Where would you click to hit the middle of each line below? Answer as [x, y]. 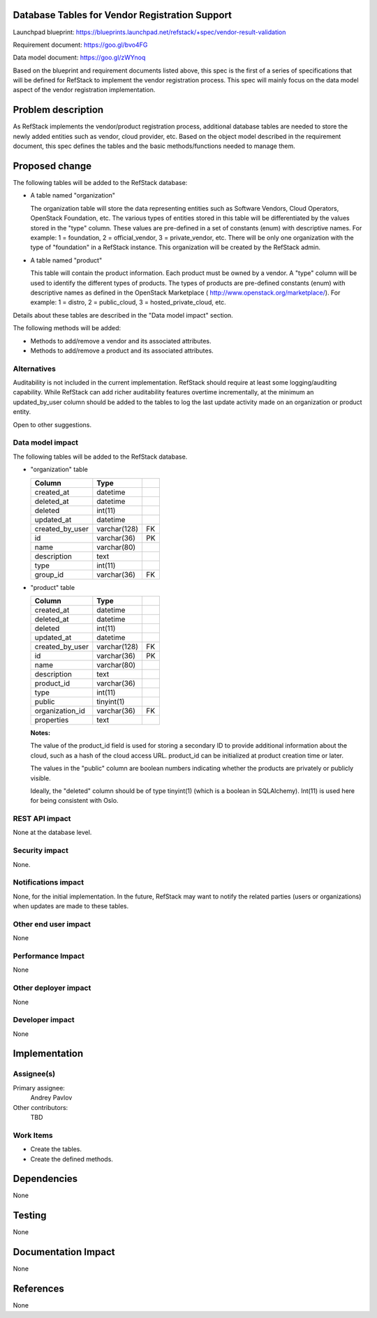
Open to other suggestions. [52, 424]
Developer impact [44, 1020]
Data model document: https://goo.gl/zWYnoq [79, 58]
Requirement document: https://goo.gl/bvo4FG [80, 45]
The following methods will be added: [67, 328]
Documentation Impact [64, 1252]
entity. [22, 412]
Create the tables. [56, 1149]
